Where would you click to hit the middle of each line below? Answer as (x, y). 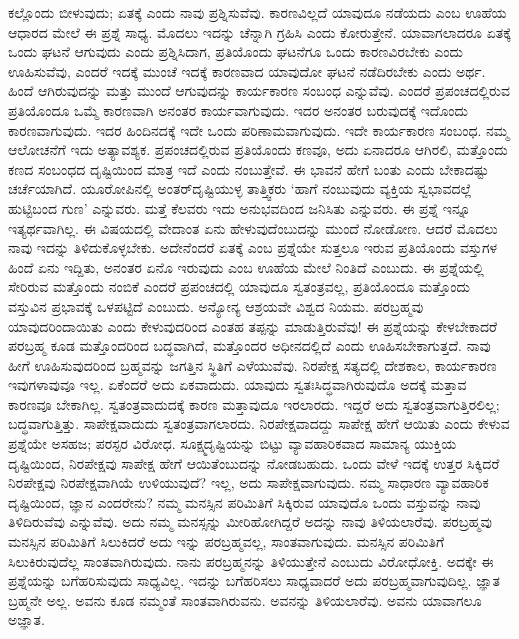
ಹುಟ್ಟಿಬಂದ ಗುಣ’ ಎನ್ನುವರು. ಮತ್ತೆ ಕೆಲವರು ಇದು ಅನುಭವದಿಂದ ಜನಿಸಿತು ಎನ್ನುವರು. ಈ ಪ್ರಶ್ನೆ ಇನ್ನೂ (239, 207)
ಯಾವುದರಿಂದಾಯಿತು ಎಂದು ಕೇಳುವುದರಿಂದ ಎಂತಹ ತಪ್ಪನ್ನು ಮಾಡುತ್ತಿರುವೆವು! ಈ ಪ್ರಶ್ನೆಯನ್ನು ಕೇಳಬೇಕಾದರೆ (253, 325)
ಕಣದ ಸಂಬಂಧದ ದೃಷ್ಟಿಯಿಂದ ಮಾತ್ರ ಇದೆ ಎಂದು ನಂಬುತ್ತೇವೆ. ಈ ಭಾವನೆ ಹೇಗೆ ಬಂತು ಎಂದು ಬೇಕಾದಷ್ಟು (248, 168)
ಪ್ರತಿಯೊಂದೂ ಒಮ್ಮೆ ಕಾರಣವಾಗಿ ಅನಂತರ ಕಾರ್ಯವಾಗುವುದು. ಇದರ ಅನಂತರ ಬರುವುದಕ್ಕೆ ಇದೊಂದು (238, 109)
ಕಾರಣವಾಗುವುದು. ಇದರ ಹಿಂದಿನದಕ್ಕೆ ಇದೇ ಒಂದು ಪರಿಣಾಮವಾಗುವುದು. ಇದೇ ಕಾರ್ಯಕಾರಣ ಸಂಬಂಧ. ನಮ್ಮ (259, 129)
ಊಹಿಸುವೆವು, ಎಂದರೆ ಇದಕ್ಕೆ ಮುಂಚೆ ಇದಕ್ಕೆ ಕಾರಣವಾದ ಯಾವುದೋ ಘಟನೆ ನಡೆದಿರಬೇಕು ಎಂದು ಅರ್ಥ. (247, 70)
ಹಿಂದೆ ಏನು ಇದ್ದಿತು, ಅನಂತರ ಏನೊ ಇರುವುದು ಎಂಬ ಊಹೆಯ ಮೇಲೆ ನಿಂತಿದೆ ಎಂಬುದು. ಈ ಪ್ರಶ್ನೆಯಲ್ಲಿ (246, 266)
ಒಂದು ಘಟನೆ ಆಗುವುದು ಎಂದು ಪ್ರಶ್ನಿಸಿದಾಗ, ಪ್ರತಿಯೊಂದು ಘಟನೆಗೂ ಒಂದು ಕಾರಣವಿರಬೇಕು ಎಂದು (236, 51)
